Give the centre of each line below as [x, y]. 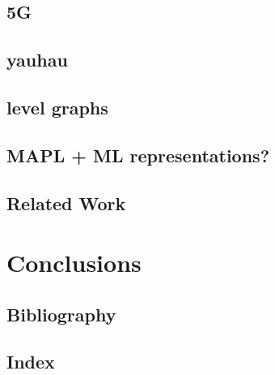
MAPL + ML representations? [138, 155]
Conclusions [74, 263]
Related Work [66, 203]
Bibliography [61, 314]
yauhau [37, 60]
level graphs [57, 107]
